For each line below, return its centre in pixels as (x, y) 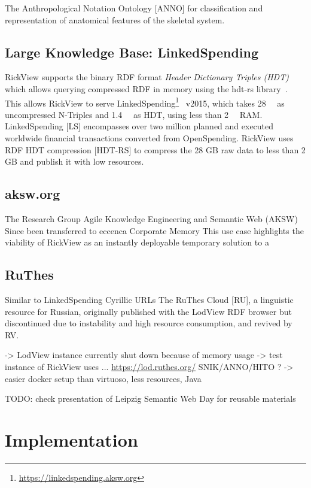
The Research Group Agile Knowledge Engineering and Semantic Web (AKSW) (151, 219)
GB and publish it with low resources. (74, 161)
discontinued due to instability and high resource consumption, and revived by (149, 323)
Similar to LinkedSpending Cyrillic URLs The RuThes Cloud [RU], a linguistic (149, 299)
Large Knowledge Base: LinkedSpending (132, 52)
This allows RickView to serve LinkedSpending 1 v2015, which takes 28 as (145, 102)
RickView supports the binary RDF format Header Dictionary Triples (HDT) (147, 77)
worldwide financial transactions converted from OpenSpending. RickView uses (149, 138)
